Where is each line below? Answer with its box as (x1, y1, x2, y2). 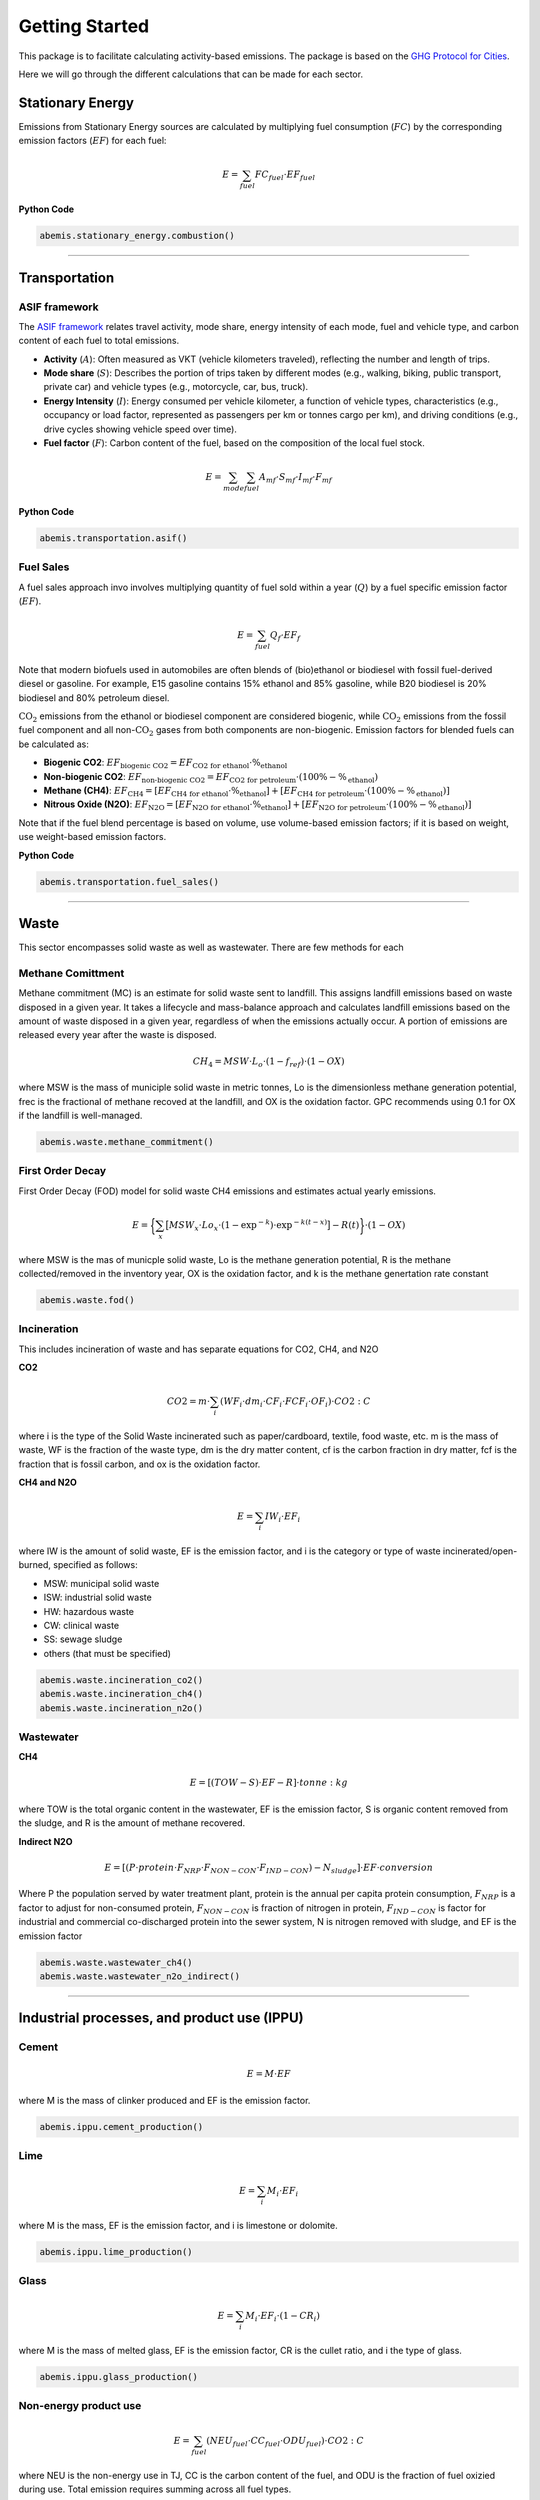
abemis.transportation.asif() (39, 532, 188, 544)
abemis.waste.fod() (39, 1294, 135, 1305)
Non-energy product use (18, 2399, 142, 2413)
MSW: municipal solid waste (43, 1577, 160, 1589)
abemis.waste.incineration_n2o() (39, 1702, 204, 1714)
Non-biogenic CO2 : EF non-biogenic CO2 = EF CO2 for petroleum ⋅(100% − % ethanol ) (43, 770, 379, 785)
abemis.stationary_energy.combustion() (39, 230, 235, 242)
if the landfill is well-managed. (18, 1109, 143, 1121)
